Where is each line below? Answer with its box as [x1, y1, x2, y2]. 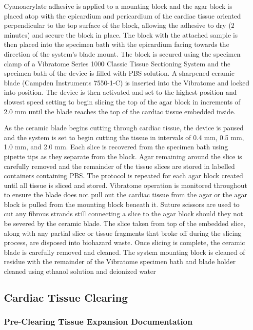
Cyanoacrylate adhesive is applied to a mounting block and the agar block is [4, 1, 233, 11]
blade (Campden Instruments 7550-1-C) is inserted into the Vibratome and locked [4, 77, 250, 87]
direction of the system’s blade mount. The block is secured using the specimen [4, 48, 241, 59]
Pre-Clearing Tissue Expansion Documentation [4, 315, 193, 328]
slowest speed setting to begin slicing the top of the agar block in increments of [4, 96, 241, 106]
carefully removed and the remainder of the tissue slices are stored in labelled [4, 161, 235, 171]
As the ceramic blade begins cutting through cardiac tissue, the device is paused [4, 123, 244, 133]
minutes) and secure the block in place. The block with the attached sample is [4, 29, 238, 40]
